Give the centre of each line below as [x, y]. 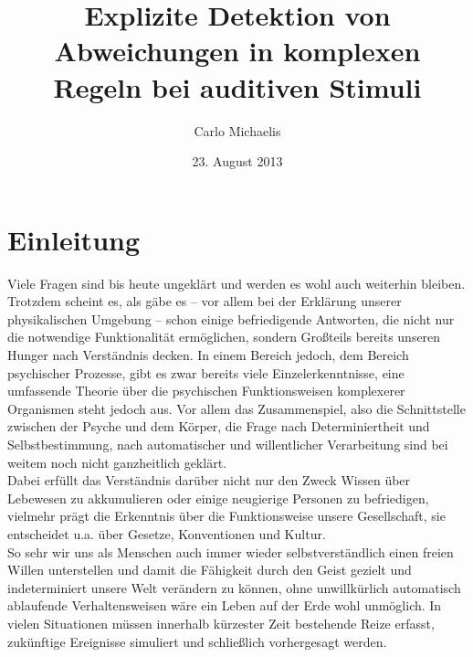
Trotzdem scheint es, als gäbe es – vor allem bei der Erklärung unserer [205, 301]
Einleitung [74, 239]
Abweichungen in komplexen [237, 51]
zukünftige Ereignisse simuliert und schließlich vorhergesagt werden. [197, 641]
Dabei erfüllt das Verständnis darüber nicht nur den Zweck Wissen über [209, 480]
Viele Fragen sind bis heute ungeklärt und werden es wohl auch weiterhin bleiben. [236, 283]
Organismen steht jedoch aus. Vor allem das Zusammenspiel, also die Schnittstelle [236, 408]
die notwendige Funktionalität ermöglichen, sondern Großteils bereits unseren [224, 337]
